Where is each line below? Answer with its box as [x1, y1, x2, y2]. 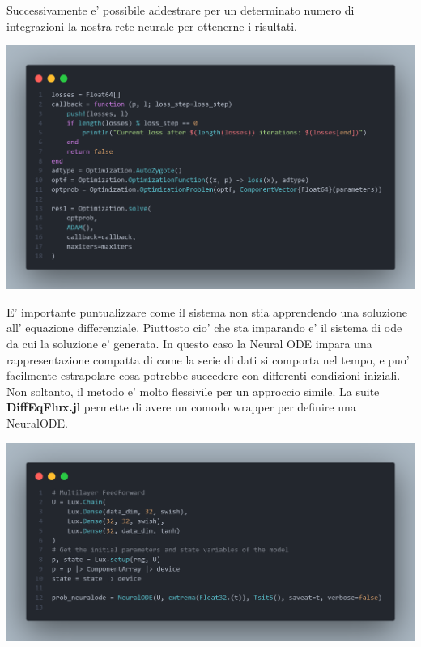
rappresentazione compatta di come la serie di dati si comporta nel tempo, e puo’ [6, 351, 410, 368]
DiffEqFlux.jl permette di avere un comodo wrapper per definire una [6, 398, 356, 415]
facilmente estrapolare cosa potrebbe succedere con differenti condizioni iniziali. [6, 367, 401, 384]
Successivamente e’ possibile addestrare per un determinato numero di [6, 2, 355, 18]
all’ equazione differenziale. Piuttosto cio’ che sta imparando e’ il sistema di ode [6, 319, 402, 336]
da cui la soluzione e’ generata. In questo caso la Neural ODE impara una [6, 334, 372, 351]
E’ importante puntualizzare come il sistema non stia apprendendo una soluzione [6, 303, 407, 320]
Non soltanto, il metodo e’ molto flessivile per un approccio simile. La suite [6, 382, 380, 399]
